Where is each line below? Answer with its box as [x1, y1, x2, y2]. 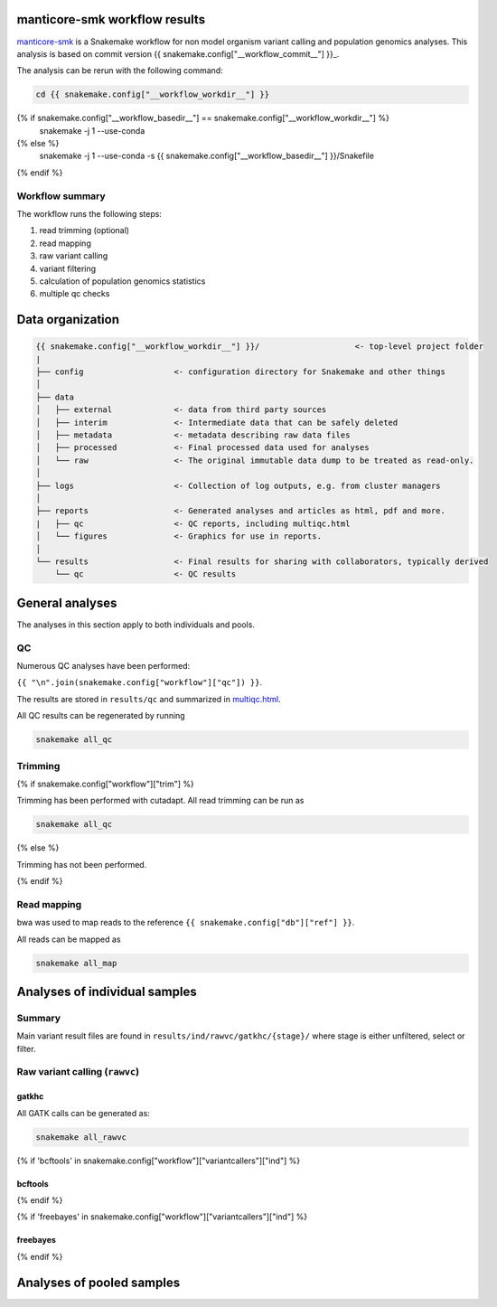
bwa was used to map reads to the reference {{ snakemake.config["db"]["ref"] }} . [16, 917, 355, 928]
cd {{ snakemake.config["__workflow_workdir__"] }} [35, 89, 270, 99]
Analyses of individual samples [16, 983, 198, 999]
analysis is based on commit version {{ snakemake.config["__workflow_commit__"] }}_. [16, 48, 340, 59]
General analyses [16, 595, 117, 610]
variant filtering [39, 263, 97, 274]
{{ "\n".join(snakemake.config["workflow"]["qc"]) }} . [16, 677, 262, 688]
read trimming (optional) [39, 225, 130, 236]
